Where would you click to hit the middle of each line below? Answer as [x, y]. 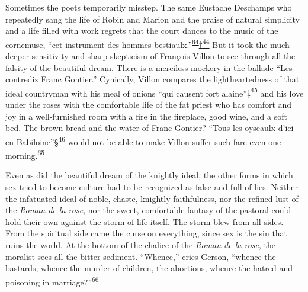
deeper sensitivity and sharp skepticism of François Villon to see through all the [150, 56]
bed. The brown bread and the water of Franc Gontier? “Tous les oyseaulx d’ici [150, 128]
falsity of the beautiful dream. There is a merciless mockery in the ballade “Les [149, 67]
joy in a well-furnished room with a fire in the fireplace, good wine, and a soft [146, 116]
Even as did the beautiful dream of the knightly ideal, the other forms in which [149, 175]
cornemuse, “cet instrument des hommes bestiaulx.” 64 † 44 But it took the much [147, 43]
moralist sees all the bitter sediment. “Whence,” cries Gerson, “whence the [141, 256]
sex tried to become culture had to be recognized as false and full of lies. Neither [152, 186]
